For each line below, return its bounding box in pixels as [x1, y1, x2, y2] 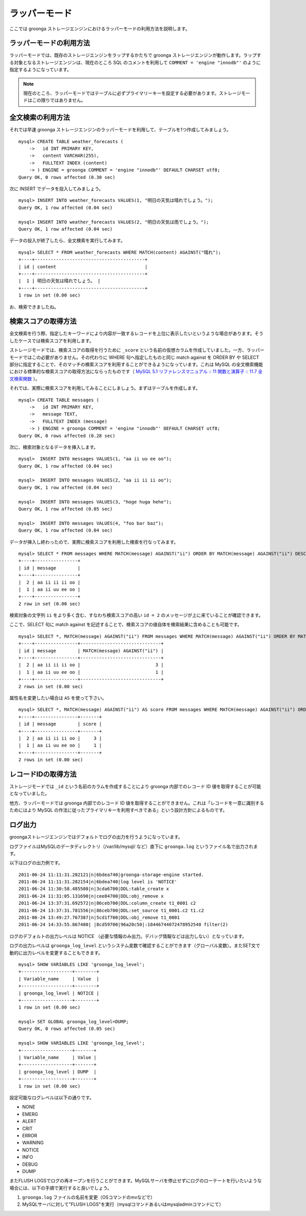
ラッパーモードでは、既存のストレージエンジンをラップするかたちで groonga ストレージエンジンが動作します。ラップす [9, 52, 262, 58]
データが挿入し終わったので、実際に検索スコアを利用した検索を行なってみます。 [9, 539, 178, 545]
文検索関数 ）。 [9, 376, 40, 382]
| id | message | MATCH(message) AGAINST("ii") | [18, 648, 164, 654]
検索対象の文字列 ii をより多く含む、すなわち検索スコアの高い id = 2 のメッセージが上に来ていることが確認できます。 [9, 612, 264, 618]
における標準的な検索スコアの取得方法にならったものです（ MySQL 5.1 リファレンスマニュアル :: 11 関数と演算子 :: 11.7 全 [9, 369, 263, 375]
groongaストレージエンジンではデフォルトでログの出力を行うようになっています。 [9, 834, 183, 840]
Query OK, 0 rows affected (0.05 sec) [18, 1026, 116, 1032]
